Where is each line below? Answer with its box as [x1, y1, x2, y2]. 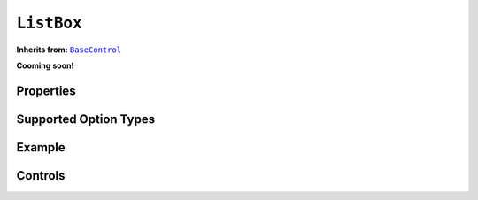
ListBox [16, 13, 83, 33]
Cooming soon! [16, 60, 74, 71]
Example [16, 140, 66, 155]
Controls [16, 168, 66, 183]
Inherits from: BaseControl [16, 44, 122, 55]
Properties [16, 83, 76, 98]
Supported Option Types [16, 112, 155, 127]
